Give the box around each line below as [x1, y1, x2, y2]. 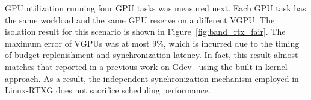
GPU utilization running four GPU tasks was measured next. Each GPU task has [5, 2, 306, 14]
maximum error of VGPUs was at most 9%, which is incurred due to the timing [5, 37, 300, 49]
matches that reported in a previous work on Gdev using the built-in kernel [5, 60, 288, 72]
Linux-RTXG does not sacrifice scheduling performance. [5, 84, 211, 96]
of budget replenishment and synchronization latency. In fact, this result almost [5, 49, 298, 61]
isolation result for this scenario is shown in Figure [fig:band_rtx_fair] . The [5, 25, 286, 38]
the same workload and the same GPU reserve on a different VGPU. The [5, 13, 275, 26]
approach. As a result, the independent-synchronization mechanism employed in [5, 72, 299, 84]
